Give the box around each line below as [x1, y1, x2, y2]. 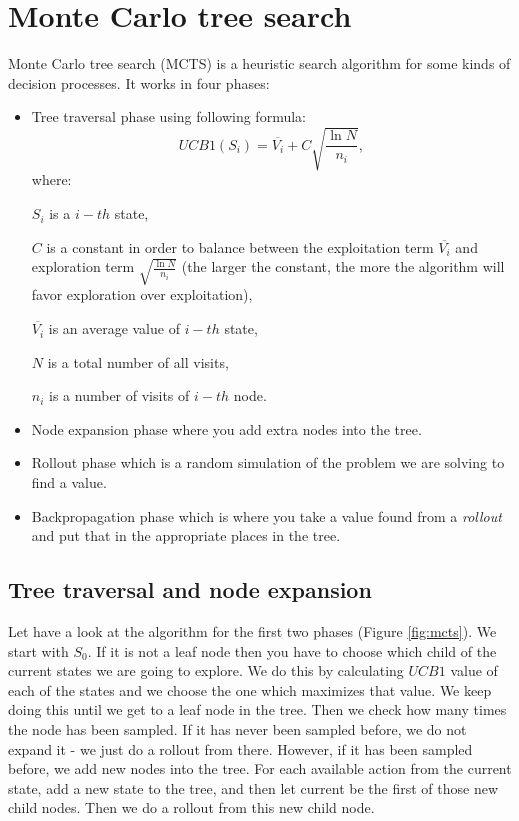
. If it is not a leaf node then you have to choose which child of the [87, 640, 497, 661]
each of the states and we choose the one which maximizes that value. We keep [8, 679, 492, 700]
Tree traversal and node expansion [8, 574, 372, 605]
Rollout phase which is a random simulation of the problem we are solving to [31, 452, 505, 473]
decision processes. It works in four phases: [8, 72, 270, 93]
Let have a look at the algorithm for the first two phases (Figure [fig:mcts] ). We [8, 621, 497, 642]
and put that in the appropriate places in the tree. [31, 525, 341, 546]
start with [8, 640, 69, 661]
